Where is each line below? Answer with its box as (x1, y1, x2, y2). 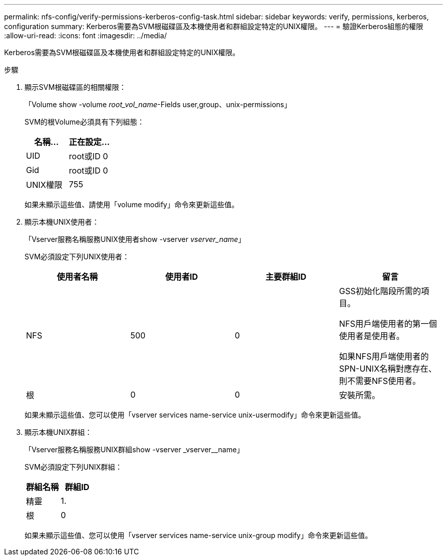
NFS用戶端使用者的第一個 (339, 319, 437, 329)
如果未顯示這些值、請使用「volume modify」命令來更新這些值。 (24, 200, 239, 209)
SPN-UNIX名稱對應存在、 (339, 363, 437, 374)
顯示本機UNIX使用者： (24, 217, 100, 226)
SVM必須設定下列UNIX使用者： (24, 252, 130, 261)
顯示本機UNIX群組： (24, 428, 92, 436)
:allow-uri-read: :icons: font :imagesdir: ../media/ (4, 31, 167, 40)
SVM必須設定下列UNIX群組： (24, 462, 122, 471)
